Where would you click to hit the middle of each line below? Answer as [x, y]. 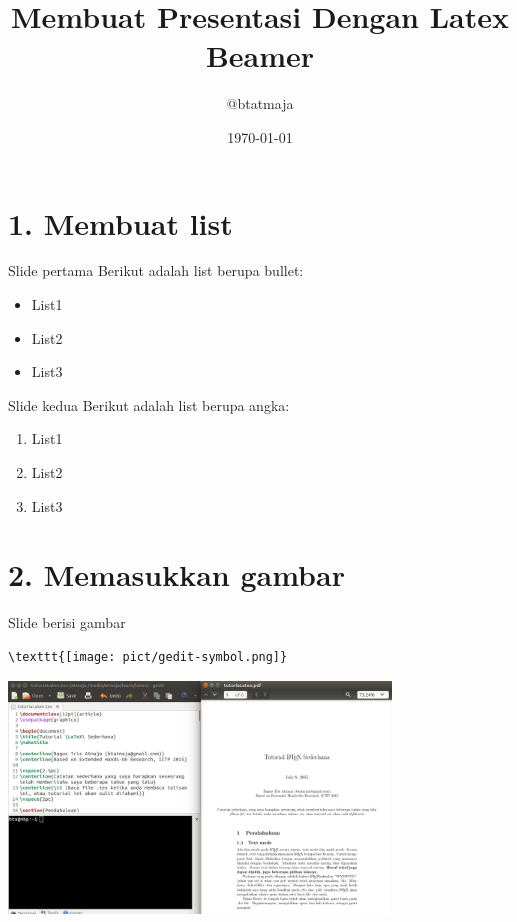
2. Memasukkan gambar [176, 574]
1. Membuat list [120, 222]
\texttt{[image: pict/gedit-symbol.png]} [148, 656]
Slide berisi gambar [67, 622]
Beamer [260, 55]
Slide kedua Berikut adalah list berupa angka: [149, 404]
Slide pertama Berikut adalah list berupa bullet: [156, 270]
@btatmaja [260, 103]
